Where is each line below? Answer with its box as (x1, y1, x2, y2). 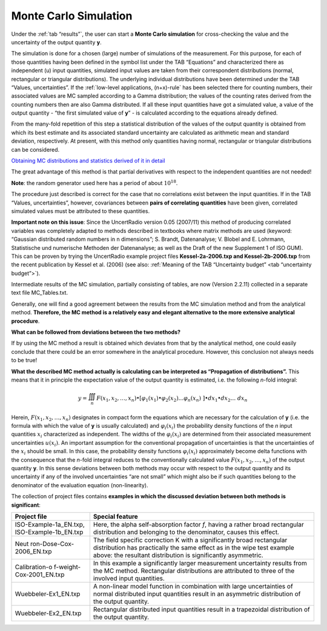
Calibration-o (15, 563, 53, 571)
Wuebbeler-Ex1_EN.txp (15, 590, 81, 598)
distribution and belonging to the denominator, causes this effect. (93, 528, 280, 536)
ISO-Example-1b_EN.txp (15, 528, 84, 536)
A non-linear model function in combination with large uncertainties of (93, 582, 293, 590)
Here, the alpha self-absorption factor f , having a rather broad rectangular (93, 521, 304, 528)
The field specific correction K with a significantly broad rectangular (93, 536, 288, 544)
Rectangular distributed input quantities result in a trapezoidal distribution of (93, 606, 310, 613)
